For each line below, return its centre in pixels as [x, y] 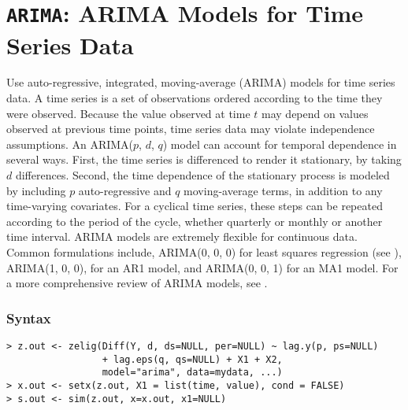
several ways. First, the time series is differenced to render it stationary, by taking [204, 159]
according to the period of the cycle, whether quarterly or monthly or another [195, 221]
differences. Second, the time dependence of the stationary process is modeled [202, 175]
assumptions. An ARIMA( [70, 144]
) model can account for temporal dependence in [280, 144]
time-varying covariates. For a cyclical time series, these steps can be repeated [195, 206]
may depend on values [315, 113]
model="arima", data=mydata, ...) [192, 373]
